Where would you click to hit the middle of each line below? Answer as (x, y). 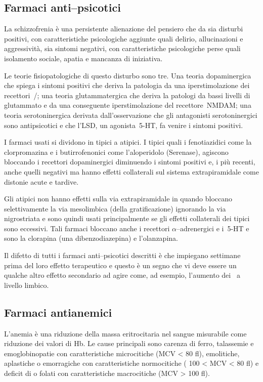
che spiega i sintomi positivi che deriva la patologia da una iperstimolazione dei (127, 85)
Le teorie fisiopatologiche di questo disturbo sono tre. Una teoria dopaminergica (128, 75)
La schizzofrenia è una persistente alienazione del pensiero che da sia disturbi (124, 29)
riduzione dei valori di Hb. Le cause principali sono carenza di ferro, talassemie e (129, 343)
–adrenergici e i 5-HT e (213, 228)
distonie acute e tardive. (41, 181)
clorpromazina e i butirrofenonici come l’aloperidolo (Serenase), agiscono (116, 152)
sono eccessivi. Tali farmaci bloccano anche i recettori (87, 228)
